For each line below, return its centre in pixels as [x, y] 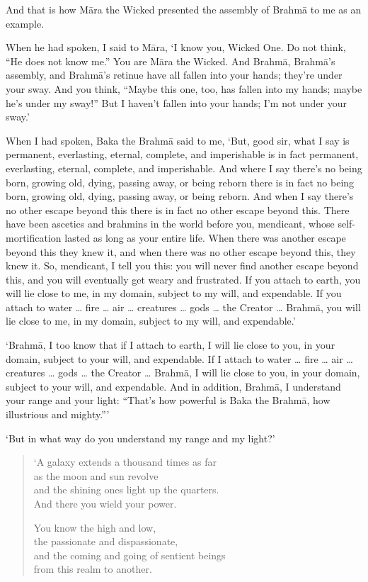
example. [25, 23]
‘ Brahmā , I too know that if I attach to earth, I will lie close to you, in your [171, 345]
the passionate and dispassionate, [106, 541]
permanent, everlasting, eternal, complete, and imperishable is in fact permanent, [182, 154]
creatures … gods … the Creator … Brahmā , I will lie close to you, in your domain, [183, 373]
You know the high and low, [95, 527]
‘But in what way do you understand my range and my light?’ [140, 438]
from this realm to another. [93, 569]
